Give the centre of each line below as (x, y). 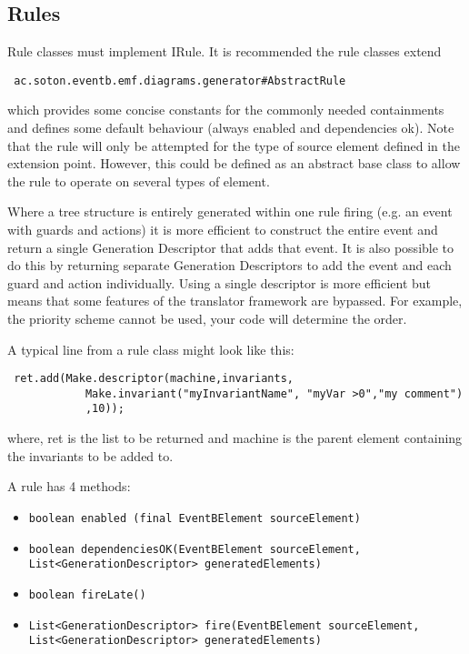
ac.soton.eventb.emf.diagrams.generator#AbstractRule (180, 80)
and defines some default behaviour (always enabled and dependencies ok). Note (231, 128)
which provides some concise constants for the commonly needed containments (226, 110)
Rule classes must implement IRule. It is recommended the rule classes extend (225, 51)
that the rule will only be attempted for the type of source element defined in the (234, 145)
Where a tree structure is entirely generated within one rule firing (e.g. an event (230, 211)
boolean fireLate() (87, 594)
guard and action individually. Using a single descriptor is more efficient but (220, 282)
